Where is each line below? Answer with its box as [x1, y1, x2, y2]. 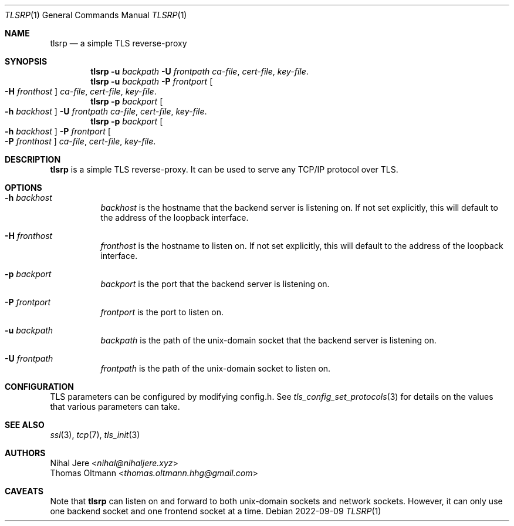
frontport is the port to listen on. [100, 307, 224, 317]
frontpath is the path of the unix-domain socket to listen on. [100, 363, 331, 373]
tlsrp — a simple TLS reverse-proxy [50, 38, 187, 48]
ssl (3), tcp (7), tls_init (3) [50, 430, 140, 440]
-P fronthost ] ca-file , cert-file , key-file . [5, 136, 156, 146]
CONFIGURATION [5, 382, 74, 392]
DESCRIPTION [5, 154, 61, 164]
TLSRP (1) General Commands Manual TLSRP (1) [5, 10, 187, 20]
